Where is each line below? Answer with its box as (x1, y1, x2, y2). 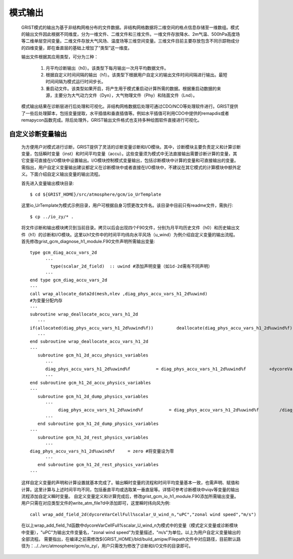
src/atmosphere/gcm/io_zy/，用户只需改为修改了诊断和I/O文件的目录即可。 (42, 543, 193, 549)
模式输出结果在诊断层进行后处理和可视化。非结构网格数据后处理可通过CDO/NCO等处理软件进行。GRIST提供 (21, 103, 239, 110)
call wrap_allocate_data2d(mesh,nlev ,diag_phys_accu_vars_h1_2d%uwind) (30, 291, 208, 296)
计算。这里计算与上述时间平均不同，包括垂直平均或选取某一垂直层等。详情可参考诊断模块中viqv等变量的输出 (21, 487, 239, 492)
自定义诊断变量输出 (9, 130, 67, 138)
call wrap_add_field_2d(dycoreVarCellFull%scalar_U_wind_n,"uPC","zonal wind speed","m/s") (30, 512, 256, 517)
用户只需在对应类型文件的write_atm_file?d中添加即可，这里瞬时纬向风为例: (21, 500, 171, 506)
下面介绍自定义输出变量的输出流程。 (29, 171, 103, 177)
